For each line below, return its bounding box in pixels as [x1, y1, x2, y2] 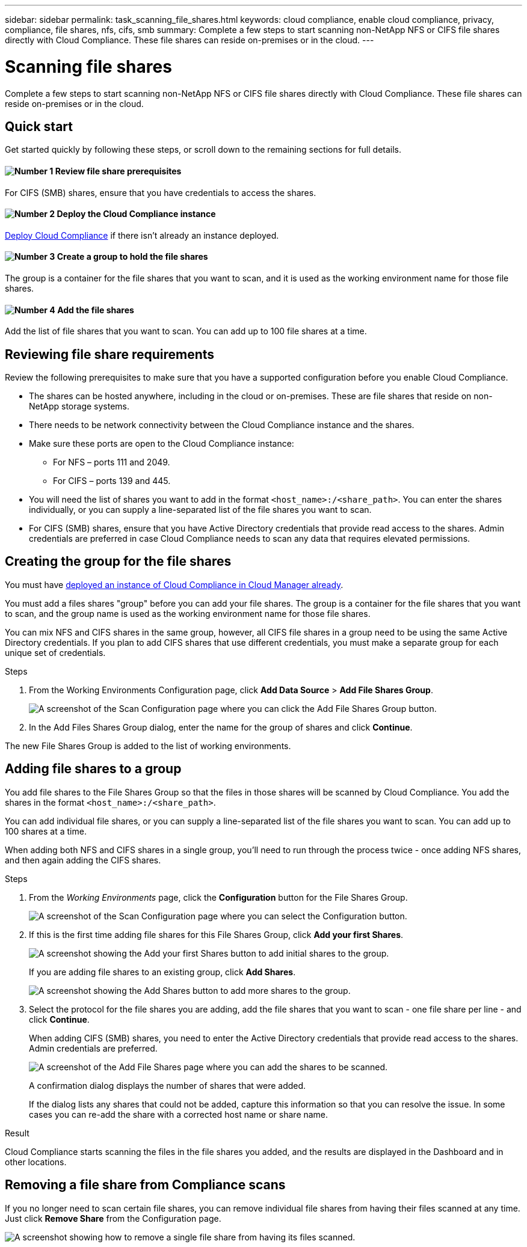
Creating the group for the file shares [5, 554, 232, 569]
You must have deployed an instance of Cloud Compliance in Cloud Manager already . [5, 579, 344, 590]
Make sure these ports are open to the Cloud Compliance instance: [29, 438, 294, 449]
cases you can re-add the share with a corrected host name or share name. [29, 1109, 328, 1120]
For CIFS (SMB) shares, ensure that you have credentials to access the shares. [5, 187, 316, 198]
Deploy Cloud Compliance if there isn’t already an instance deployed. [5, 230, 279, 241]
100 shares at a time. [5, 826, 87, 836]
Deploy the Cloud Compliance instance [57, 209, 216, 219]
